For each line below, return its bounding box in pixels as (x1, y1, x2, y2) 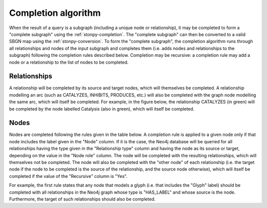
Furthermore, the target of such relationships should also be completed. (9, 196, 156, 202)
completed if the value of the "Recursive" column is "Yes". (9, 173, 128, 179)
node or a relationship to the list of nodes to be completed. (9, 59, 129, 65)
